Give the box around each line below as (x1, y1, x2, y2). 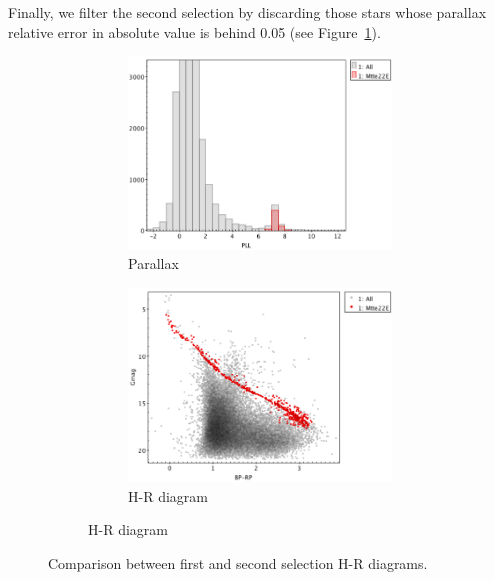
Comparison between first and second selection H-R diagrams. (48, 552, 428, 573)
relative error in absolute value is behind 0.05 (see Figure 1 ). (8, 21, 381, 42)
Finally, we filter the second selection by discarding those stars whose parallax (8, 2, 487, 22)
